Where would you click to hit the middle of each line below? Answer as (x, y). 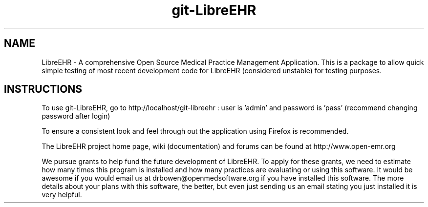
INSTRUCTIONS (43, 89)
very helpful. (62, 195)
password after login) (76, 116)
